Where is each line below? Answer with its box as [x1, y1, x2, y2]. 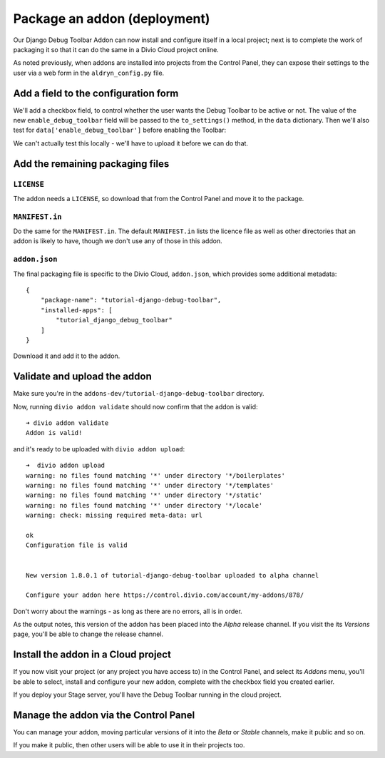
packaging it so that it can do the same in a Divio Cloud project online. [13, 45, 219, 53]
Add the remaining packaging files [13, 158, 170, 170]
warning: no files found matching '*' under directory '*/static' [26, 491, 263, 499]
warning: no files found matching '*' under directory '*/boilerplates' [26, 471, 285, 479]
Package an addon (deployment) [13, 11, 210, 26]
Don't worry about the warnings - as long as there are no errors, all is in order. [13, 607, 242, 615]
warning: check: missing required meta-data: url [26, 511, 203, 520]
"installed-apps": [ [40, 306, 113, 314]
